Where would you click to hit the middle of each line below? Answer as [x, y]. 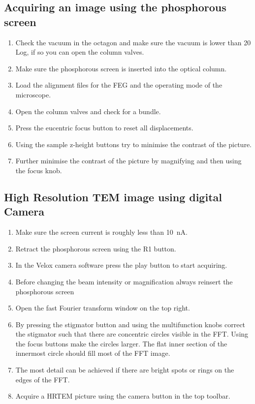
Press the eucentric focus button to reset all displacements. [104, 128]
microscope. [33, 94]
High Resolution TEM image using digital [113, 197]
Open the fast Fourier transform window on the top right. [103, 308]
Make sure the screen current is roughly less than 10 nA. [101, 232]
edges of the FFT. [43, 379]
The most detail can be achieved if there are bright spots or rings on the [125, 370]
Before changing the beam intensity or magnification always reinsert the [124, 281]
